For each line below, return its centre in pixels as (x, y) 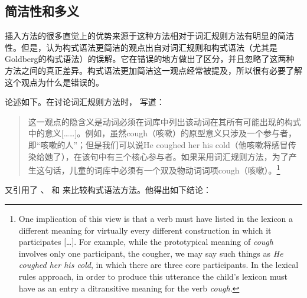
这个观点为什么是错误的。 (54, 82)
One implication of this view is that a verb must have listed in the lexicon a (156, 218)
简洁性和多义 (42, 11)
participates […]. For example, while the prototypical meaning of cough (146, 242)
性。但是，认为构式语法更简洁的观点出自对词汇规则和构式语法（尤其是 (141, 47)
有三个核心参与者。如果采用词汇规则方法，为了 (197, 156)
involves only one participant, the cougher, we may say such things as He (151, 253)
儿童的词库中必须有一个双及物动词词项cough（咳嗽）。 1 (175, 169)
